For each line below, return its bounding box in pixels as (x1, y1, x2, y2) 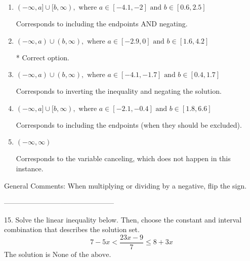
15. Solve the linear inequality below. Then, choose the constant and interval (4, 214, 242, 225)
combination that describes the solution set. (4, 224, 140, 235)
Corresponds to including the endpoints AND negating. (16, 18, 188, 28)
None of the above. (52, 251, 111, 258)
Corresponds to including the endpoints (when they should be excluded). (16, 119, 242, 130)
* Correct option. (16, 52, 69, 62)
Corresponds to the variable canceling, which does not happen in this (16, 153, 231, 164)
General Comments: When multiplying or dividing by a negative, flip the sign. (4, 180, 247, 191)
